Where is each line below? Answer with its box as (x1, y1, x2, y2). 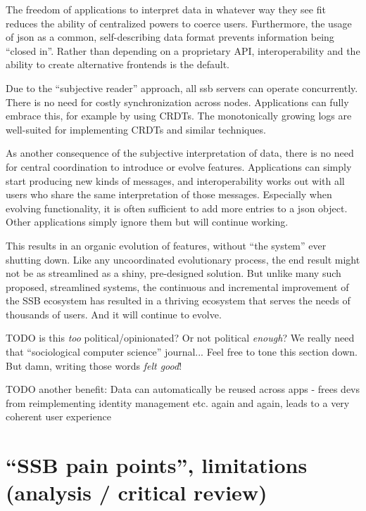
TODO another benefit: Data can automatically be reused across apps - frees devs (6, 382, 360, 396)
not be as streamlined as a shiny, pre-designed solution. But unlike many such (6, 266, 341, 280)
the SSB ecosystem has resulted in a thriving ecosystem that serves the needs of (6, 293, 351, 308)
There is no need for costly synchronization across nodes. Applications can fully (6, 94, 349, 109)
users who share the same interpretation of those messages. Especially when (6, 187, 332, 202)
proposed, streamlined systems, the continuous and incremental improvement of (6, 279, 349, 294)
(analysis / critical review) (6, 478, 267, 507)
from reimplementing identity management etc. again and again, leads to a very (6, 395, 350, 410)
